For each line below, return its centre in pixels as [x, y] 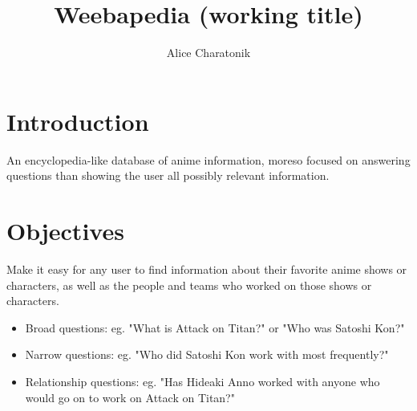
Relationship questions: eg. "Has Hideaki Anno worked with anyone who [202, 381]
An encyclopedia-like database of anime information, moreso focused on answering [208, 159]
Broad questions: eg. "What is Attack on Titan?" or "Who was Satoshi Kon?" [215, 327]
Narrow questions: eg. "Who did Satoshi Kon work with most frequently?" [207, 354]
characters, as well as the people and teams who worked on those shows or [189, 285]
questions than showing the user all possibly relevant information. [168, 175]
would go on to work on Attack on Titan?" [130, 397]
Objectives [65, 231]
